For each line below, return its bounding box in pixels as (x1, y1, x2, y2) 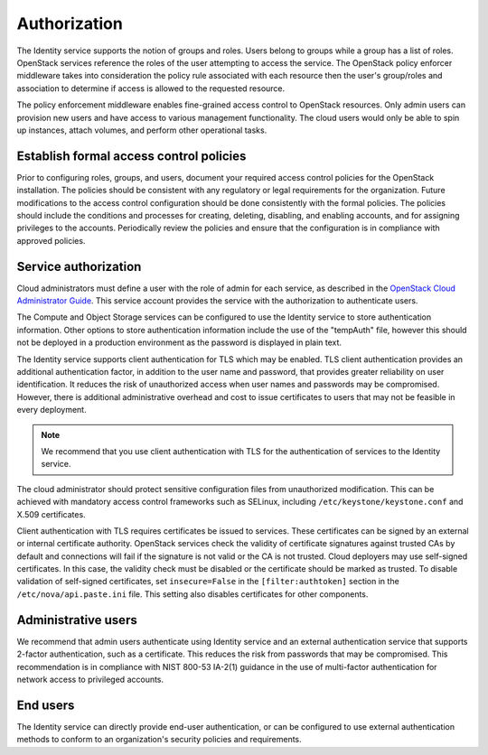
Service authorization (16, 258, 142, 275)
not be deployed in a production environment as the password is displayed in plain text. (16, 337, 343, 348)
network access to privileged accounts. (16, 674, 164, 685)
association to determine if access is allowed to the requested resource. (16, 82, 286, 94)
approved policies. (16, 235, 86, 246)
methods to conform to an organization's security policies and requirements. (16, 734, 302, 745)
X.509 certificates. (16, 508, 86, 519)
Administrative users (16, 612, 137, 628)
